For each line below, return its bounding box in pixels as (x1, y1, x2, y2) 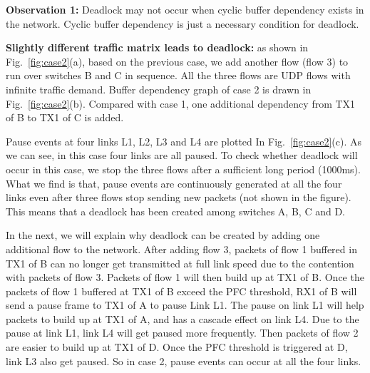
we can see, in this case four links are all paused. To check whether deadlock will (6, 148, 358, 163)
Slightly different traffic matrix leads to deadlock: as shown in (6, 40, 309, 55)
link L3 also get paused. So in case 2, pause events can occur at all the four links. (6, 353, 361, 368)
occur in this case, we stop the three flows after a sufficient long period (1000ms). (6, 161, 361, 176)
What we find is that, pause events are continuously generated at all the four (6, 175, 342, 190)
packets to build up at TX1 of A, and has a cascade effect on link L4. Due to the (6, 311, 359, 326)
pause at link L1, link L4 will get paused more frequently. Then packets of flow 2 (6, 325, 359, 340)
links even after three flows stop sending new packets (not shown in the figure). (6, 190, 351, 205)
